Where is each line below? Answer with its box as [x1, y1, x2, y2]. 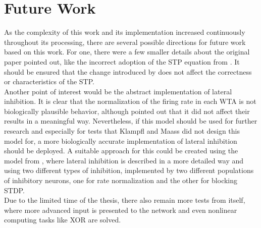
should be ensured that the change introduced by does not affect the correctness [4, 66, 252, 77]
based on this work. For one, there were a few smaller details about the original [4, 46, 250, 57]
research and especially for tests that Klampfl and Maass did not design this [4, 126, 240, 136]
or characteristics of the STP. [4, 76, 94, 87]
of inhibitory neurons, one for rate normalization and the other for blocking [4, 175, 238, 186]
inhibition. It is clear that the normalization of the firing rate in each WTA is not [4, 96, 256, 106]
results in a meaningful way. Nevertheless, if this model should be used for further [4, 116, 257, 126]
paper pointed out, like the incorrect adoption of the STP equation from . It [4, 56, 240, 67]
